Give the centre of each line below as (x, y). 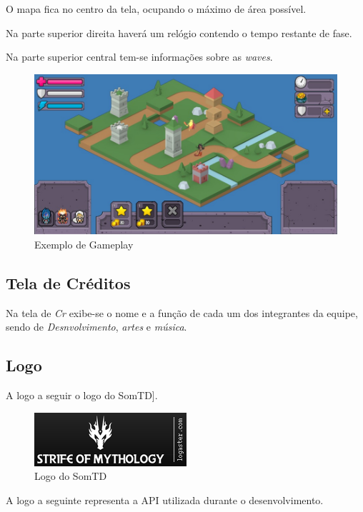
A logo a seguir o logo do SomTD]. (82, 395)
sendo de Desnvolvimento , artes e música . (96, 327)
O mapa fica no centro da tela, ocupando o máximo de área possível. (156, 9)
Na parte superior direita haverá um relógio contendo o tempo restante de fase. (179, 32)
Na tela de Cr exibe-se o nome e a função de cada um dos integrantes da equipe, (182, 312)
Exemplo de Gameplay (84, 244)
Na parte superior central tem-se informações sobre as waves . (139, 57)
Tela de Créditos (68, 282)
